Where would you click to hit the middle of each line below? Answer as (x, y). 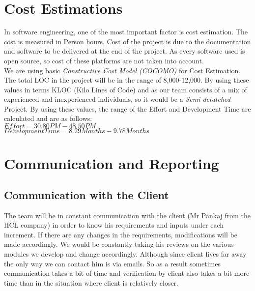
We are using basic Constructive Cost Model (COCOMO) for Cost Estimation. (122, 70)
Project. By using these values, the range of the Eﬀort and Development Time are (127, 108)
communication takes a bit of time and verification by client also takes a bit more (127, 273)
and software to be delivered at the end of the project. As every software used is (125, 51)
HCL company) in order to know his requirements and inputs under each (114, 225)
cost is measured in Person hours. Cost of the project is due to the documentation (127, 41)
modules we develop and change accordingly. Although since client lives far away (125, 254)
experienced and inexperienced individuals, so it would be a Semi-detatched (117, 99)
